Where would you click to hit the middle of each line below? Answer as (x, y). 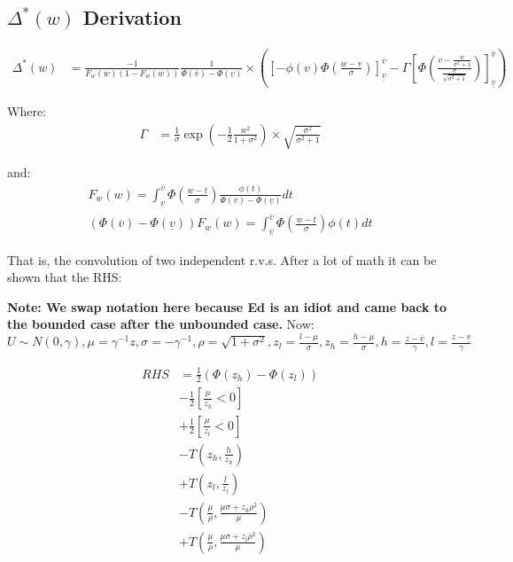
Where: (27, 111)
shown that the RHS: (65, 277)
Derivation (132, 17)
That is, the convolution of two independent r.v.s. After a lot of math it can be (222, 259)
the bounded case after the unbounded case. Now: (161, 324)
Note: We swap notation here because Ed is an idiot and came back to (227, 306)
